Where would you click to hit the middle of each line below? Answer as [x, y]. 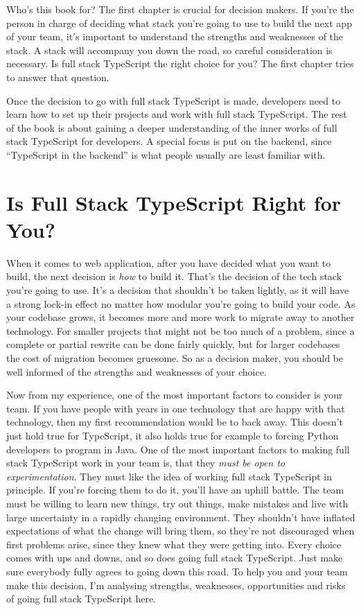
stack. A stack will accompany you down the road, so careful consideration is [169, 50]
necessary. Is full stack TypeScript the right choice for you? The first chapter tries [180, 63]
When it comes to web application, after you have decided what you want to [169, 262]
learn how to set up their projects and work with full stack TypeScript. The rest [177, 114]
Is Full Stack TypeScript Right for [174, 202]
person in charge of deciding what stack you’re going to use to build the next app [179, 23]
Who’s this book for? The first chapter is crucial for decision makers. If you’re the [180, 9]
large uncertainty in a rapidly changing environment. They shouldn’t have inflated [181, 517]
